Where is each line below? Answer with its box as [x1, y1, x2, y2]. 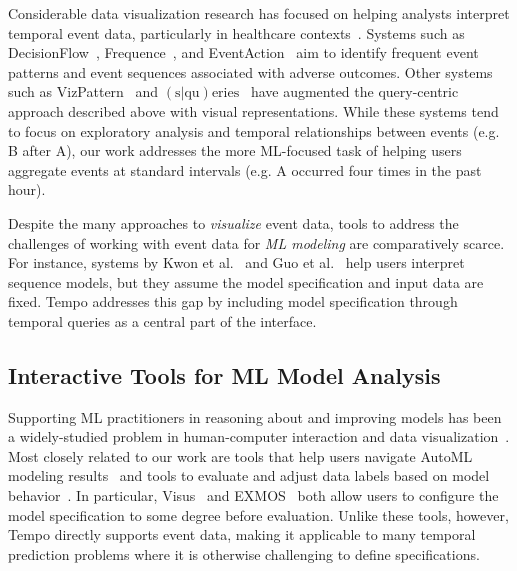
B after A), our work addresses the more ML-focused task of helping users [8, 140, 462, 161]
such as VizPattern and [8, 81, 159, 102]
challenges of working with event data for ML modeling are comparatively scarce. [8, 232, 505, 253]
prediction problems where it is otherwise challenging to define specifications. [8, 543, 480, 564]
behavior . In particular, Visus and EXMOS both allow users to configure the [8, 485, 499, 506]
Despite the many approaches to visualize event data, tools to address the [8, 212, 459, 233]
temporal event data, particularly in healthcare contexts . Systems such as [8, 22, 465, 43]
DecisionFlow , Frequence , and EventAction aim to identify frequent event [8, 42, 479, 63]
